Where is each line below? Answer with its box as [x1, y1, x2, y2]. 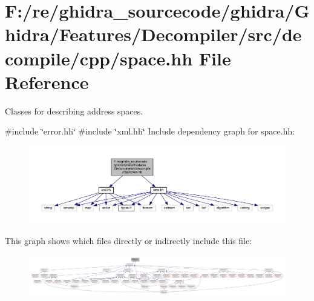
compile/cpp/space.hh [5, 45, 193, 70]
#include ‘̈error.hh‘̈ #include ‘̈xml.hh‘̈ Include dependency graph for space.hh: [5, 125, 295, 137]
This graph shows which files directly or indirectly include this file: [5, 234, 252, 247]
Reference [5, 69, 89, 94]
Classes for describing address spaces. [5, 104, 143, 117]
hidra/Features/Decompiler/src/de [5, 22, 302, 47]
